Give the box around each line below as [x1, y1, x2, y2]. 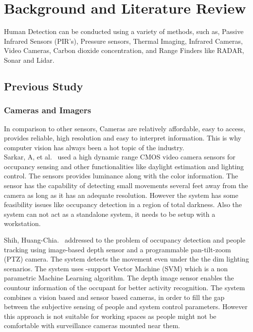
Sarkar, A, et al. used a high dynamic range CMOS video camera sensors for [4, 152, 235, 162]
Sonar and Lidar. [4, 54, 54, 65]
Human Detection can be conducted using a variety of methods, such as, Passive [4, 26, 244, 36]
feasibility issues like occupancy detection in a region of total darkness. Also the [4, 199, 242, 210]
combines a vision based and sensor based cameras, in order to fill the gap [4, 292, 225, 302]
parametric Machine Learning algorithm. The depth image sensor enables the [4, 273, 234, 283]
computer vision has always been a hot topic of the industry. [4, 142, 184, 152]
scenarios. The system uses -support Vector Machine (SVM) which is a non [4, 263, 228, 273]
